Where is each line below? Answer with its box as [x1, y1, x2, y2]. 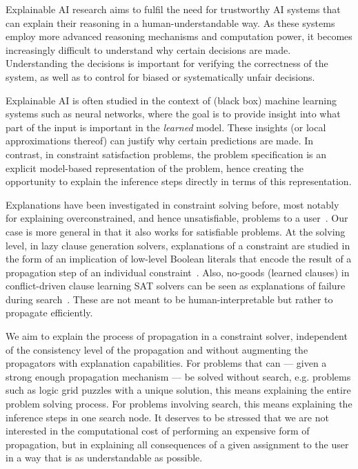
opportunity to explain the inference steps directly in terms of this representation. [6, 174, 352, 189]
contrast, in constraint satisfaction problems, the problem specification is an [6, 146, 327, 161]
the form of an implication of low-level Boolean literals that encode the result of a [6, 251, 352, 266]
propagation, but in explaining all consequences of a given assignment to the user [6, 437, 349, 451]
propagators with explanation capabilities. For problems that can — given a [6, 356, 327, 370]
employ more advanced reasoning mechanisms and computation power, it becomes [6, 29, 352, 44]
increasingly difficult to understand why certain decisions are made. [6, 42, 291, 57]
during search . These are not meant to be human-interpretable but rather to [6, 291, 333, 306]
